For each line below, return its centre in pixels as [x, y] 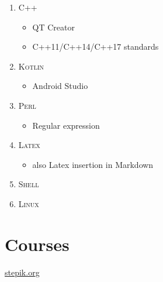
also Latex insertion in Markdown [93, 164]
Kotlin [31, 66]
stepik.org [22, 272]
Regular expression [66, 125]
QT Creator [54, 27]
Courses [37, 244]
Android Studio [60, 86]
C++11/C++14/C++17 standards [96, 47]
